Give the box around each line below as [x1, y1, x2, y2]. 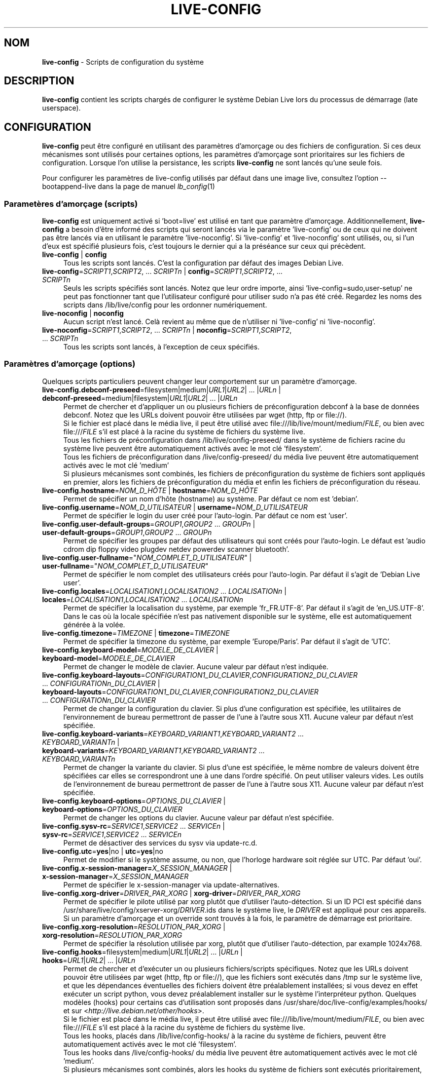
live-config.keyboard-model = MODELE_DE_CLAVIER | [42, 645, 218, 654]
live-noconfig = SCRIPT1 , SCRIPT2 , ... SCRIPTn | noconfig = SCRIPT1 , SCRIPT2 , [42, 326, 292, 335]
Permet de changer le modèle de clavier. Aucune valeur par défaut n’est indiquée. [63, 662, 328, 671]
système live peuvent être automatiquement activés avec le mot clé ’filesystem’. [63, 444, 322, 453]
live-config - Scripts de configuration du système [42, 57, 204, 66]
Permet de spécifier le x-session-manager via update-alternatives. [63, 880, 280, 889]
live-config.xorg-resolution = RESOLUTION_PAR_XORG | [42, 922, 225, 931]
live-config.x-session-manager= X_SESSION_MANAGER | [42, 863, 232, 872]
